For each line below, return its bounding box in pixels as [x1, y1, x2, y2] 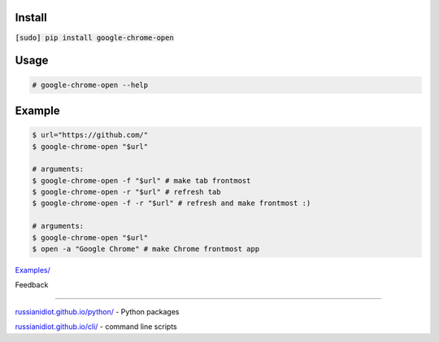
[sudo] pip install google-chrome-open [15, 33, 174, 42]
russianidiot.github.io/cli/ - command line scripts [15, 322, 178, 331]
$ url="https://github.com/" [32, 130, 149, 140]
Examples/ [15, 265, 50, 274]
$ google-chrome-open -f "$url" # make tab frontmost [32, 176, 251, 185]
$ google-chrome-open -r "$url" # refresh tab [32, 187, 221, 197]
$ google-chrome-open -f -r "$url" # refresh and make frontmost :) [32, 199, 311, 208]
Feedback [15, 280, 49, 290]
